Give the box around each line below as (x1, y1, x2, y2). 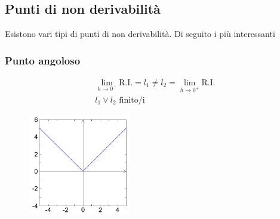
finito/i (119, 95, 145, 104)
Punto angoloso (5, 53, 81, 67)
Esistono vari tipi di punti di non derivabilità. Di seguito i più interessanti (5, 27, 275, 40)
